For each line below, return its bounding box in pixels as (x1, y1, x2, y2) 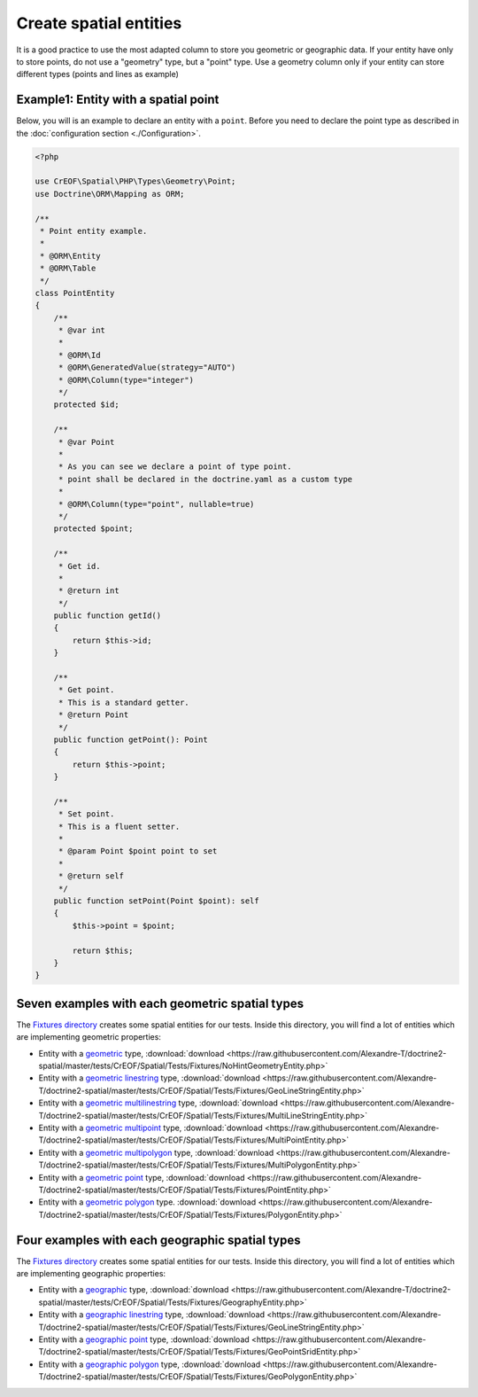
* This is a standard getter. (58, 697, 189, 707)
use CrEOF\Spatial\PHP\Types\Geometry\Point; (35, 176, 236, 186)
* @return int (58, 586, 119, 596)
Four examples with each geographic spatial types (16, 1232, 301, 1247)
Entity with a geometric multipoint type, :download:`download (38, 1122, 263, 1134)
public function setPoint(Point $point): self (53, 896, 260, 906)
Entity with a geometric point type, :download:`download (38, 1172, 245, 1182)
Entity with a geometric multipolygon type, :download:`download (38, 1147, 274, 1158)
